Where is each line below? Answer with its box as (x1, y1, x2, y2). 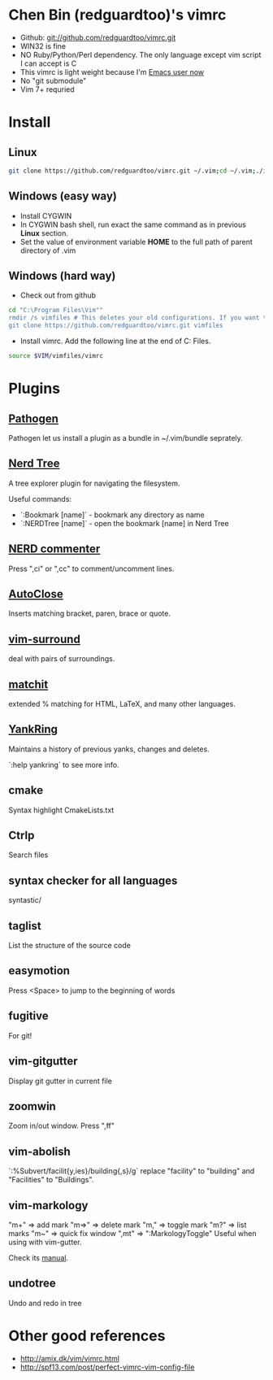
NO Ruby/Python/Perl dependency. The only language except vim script (19, 50, 262, 59)
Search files (8, 850, 49, 860)
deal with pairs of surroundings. (8, 654, 115, 664)
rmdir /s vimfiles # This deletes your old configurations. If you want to (8, 314, 271, 322)
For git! (8, 1030, 32, 1040)
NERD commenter (8, 542, 101, 556)
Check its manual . (8, 1252, 69, 1262)
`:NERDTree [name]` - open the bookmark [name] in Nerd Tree (19, 518, 229, 528)
